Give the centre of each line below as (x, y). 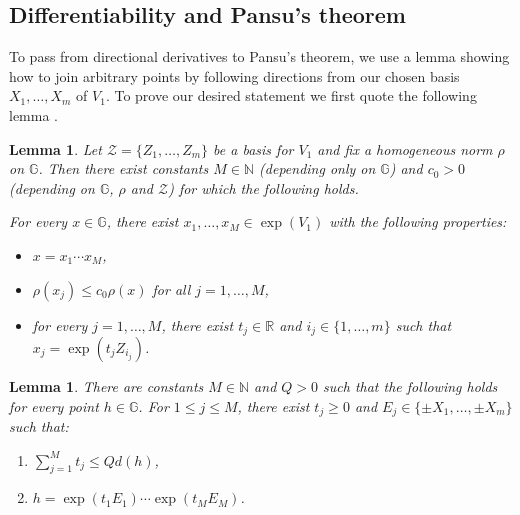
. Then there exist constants (123, 168)
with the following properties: (418, 221)
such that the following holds (410, 386)
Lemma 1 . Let (55, 148)
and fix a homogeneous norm (405, 148)
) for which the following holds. (263, 187)
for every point (54, 405)
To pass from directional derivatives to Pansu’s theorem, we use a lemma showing (259, 56)
